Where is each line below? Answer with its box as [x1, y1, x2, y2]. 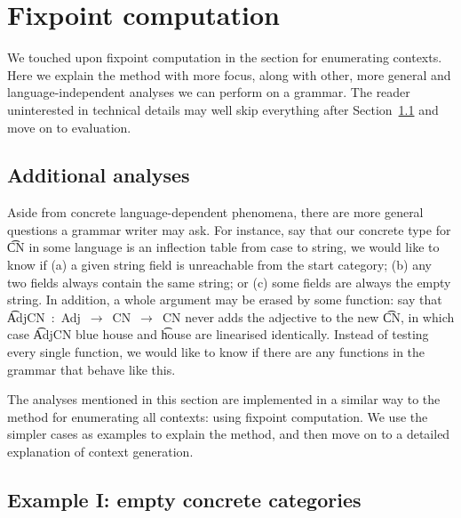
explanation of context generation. [7, 442, 194, 461]
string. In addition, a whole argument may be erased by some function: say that [7, 290, 442, 309]
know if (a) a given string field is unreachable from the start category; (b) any [7, 255, 432, 274]
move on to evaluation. [7, 117, 131, 136]
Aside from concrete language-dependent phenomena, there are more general [7, 203, 424, 222]
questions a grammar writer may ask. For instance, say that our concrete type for [7, 220, 451, 239]
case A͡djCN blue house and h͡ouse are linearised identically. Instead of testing [7, 325, 429, 344]
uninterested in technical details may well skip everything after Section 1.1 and [7, 100, 439, 118]
